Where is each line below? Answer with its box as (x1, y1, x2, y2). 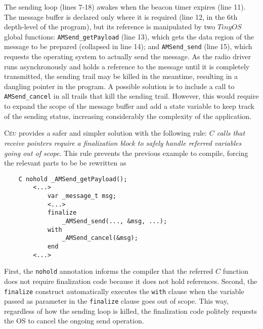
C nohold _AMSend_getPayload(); (18, 175, 127, 183)
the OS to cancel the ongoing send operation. (4, 315, 144, 326)
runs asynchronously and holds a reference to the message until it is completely (4, 61, 250, 71)
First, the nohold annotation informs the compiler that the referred (4, 266, 213, 276)
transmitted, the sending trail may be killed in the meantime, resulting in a (4, 71, 238, 81)
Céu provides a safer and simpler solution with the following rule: (4, 128, 207, 138)
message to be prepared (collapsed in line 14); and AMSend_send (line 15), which (4, 41, 252, 52)
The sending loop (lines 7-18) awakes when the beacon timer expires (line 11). (4, 2, 246, 12)
